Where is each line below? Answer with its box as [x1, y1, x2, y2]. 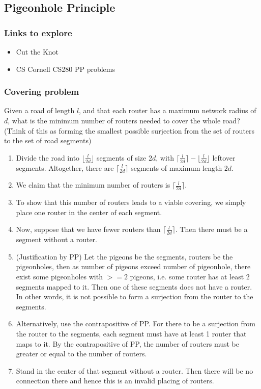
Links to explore [4, 26, 72, 39]
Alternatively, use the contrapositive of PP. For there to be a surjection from [16, 318, 255, 329]
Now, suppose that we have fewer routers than [16, 224, 161, 235]
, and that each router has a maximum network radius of [79, 105, 256, 116]
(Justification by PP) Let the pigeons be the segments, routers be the [16, 251, 233, 262]
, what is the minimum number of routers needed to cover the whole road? [8, 115, 240, 125]
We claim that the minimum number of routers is [16, 179, 170, 190]
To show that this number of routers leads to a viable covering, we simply [16, 197, 246, 208]
